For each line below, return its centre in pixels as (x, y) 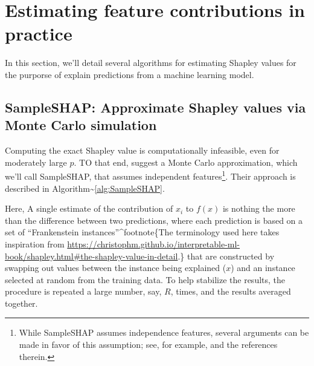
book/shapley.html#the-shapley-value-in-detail (91, 256)
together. (21, 303)
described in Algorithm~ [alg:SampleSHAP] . (85, 188)
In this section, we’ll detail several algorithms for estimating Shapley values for (151, 63)
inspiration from (35, 243)
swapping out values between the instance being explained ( (116, 268)
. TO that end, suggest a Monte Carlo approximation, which (186, 162)
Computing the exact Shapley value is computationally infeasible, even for (142, 150)
